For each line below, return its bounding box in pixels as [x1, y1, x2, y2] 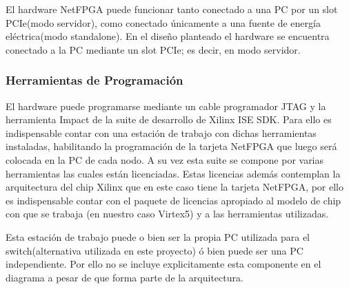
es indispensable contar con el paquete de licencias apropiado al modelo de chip [6, 193, 341, 207]
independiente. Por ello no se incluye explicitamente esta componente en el [6, 257, 321, 271]
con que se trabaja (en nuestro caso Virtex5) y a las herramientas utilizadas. [6, 206, 329, 221]
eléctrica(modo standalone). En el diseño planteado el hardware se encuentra [6, 29, 330, 43]
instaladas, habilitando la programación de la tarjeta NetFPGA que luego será [6, 139, 337, 153]
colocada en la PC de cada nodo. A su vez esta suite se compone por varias [6, 152, 324, 167]
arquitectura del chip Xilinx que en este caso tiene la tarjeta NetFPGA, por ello [6, 180, 344, 194]
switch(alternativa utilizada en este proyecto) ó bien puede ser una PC [6, 243, 303, 257]
